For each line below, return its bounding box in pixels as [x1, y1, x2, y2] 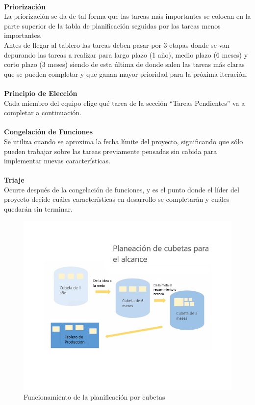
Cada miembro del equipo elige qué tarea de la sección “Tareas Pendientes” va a [4, 97, 245, 108]
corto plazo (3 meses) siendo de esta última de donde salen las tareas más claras [4, 59, 245, 69]
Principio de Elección [4, 88, 77, 98]
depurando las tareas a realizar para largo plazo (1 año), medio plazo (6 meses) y [4, 49, 248, 60]
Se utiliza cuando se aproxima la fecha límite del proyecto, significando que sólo [4, 136, 243, 146]
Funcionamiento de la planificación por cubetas [24, 391, 165, 402]
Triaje [4, 175, 25, 185]
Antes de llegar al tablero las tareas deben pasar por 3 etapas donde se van [4, 39, 229, 50]
